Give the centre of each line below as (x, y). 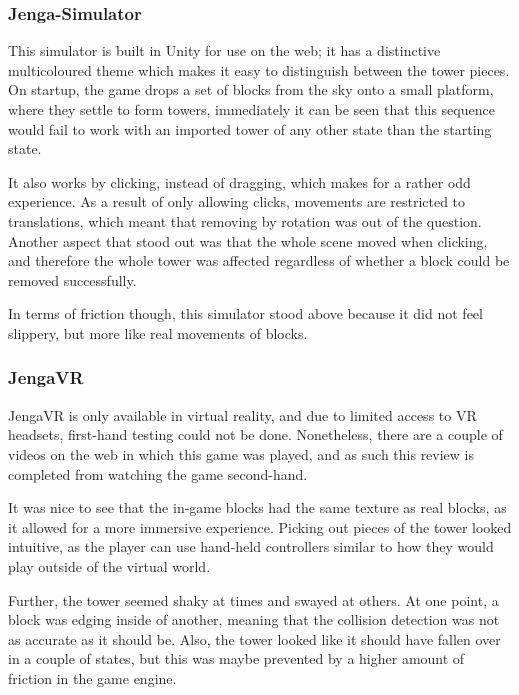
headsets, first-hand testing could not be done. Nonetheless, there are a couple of (255, 434)
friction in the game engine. (92, 677)
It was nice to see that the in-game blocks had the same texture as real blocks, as (257, 507)
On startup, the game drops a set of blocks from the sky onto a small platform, (251, 89)
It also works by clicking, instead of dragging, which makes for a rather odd (239, 181)
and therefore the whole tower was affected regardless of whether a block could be (259, 260)
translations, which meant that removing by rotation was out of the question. (245, 220)
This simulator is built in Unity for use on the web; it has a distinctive (224, 50)
